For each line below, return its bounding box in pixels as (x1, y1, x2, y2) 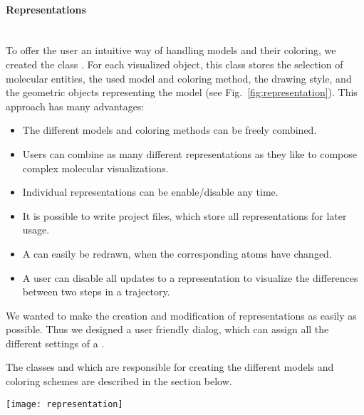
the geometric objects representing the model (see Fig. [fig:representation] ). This (6, 85, 358, 100)
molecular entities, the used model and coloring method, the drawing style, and (6, 70, 352, 85)
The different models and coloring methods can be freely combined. (22, 122, 317, 137)
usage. (22, 222, 50, 237)
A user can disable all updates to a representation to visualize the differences (22, 270, 358, 285)
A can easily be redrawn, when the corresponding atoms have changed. (22, 246, 332, 261)
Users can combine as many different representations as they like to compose (22, 146, 358, 161)
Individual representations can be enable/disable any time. (22, 184, 279, 199)
